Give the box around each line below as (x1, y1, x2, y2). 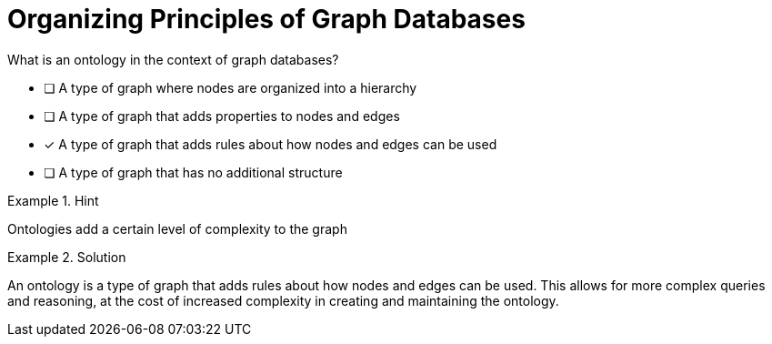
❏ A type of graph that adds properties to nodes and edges (44, 107, 400, 124)
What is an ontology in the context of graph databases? (7, 51, 339, 67)
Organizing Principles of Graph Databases (7, 4, 526, 35)
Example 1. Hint (7, 192, 99, 208)
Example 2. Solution (7, 248, 126, 265)
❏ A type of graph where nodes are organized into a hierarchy (44, 79, 417, 96)
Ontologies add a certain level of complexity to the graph (7, 220, 347, 237)
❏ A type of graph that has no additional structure (44, 164, 343, 180)
